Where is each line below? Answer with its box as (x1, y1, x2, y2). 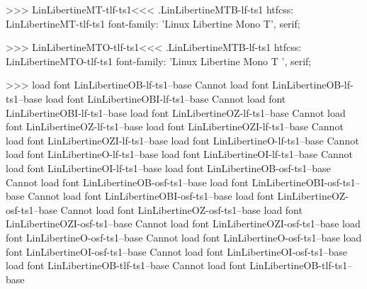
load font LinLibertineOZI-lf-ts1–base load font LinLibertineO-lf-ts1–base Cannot (6, 132, 359, 147)
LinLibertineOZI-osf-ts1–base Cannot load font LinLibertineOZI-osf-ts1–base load (6, 216, 361, 231)
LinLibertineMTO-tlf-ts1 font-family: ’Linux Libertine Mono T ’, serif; (6, 53, 312, 68)
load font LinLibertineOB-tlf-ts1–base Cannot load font (6, 258, 247, 273)
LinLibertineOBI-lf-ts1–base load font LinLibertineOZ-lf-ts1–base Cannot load (6, 105, 346, 120)
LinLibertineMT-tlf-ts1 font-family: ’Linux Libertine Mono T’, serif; (6, 16, 300, 30)
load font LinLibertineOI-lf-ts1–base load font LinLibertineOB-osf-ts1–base (6, 160, 331, 175)
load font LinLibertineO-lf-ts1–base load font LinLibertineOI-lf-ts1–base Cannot (6, 147, 354, 161)
